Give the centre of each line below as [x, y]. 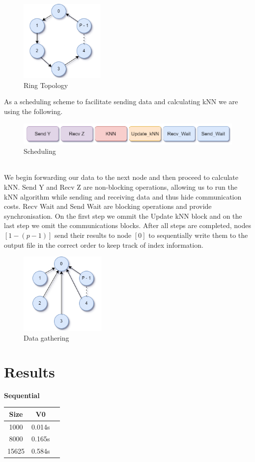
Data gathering [46, 337]
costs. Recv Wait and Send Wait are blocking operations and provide [108, 206]
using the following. [33, 111]
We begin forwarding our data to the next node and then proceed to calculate [121, 177]
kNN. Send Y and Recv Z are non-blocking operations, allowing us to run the [121, 187]
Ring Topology [46, 85]
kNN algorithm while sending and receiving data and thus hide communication [123, 196]
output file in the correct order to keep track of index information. [104, 245]
